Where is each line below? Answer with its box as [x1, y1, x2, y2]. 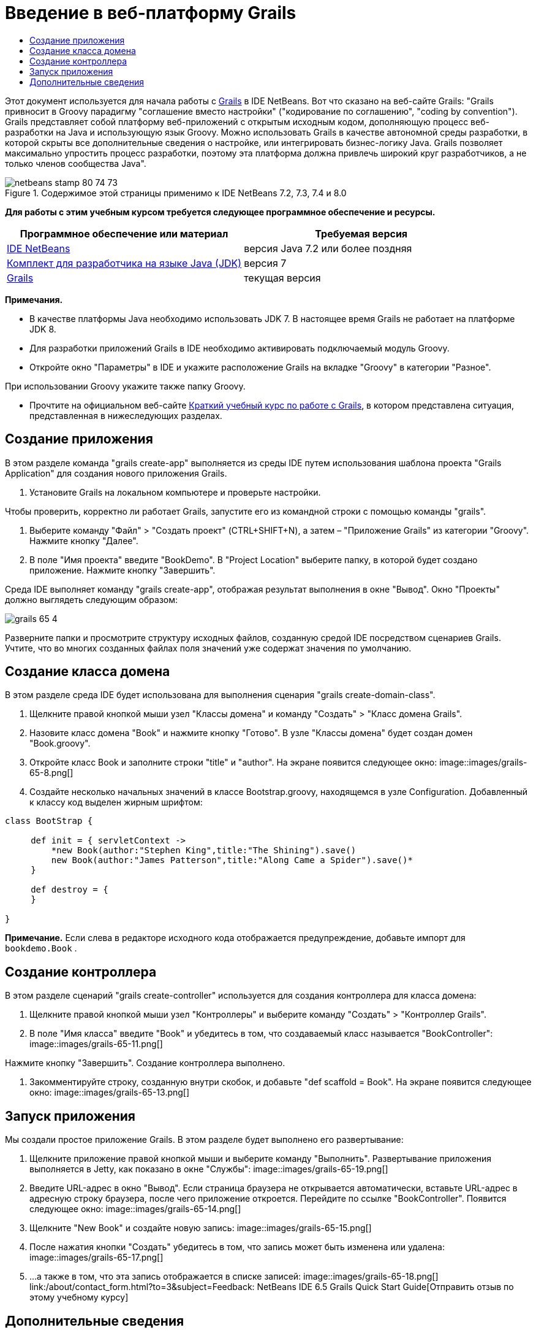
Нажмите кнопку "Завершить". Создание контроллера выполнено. [5, 1058, 285, 1069]
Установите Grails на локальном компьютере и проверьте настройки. [29, 486, 321, 497]
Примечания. [5, 294, 63, 305]
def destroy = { [31, 885, 108, 895]
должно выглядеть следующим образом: [5, 594, 178, 605]
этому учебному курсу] [29, 1292, 129, 1303]
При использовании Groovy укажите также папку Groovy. [5, 380, 246, 391]
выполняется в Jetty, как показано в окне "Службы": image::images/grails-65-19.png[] [29, 1164, 388, 1175]
